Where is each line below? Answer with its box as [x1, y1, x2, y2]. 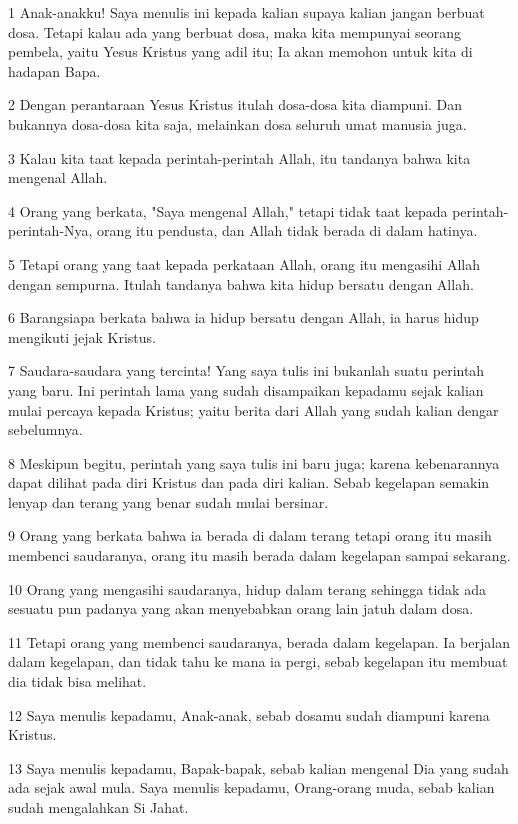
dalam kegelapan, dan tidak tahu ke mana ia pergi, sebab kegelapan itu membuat [8, 651, 508, 672]
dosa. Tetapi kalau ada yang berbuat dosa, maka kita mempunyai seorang [8, 21, 461, 42]
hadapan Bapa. [8, 60, 101, 81]
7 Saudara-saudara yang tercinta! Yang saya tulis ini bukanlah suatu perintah [8, 360, 485, 381]
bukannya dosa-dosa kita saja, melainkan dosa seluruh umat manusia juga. [8, 113, 467, 134]
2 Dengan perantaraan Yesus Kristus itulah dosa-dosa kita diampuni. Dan [8, 94, 463, 115]
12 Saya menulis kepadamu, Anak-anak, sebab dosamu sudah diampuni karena [8, 704, 490, 725]
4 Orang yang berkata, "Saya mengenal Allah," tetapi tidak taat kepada [8, 200, 448, 221]
